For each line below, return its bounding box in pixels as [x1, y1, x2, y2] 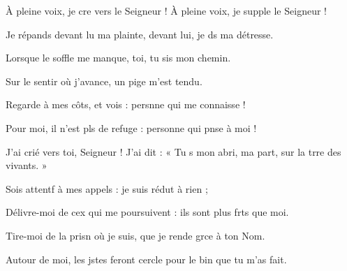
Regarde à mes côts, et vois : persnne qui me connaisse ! [6, 97, 246, 112]
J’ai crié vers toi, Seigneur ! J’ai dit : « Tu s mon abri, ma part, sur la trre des [6, 144, 341, 159]
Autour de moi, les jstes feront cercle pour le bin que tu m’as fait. [6, 251, 287, 266]
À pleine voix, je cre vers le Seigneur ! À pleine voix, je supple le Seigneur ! [6, 3, 327, 17]
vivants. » [6, 158, 47, 173]
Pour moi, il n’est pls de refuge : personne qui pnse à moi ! [6, 120, 257, 135]
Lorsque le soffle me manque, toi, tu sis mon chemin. [6, 50, 231, 65]
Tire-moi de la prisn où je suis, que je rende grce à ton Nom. [6, 228, 265, 242]
